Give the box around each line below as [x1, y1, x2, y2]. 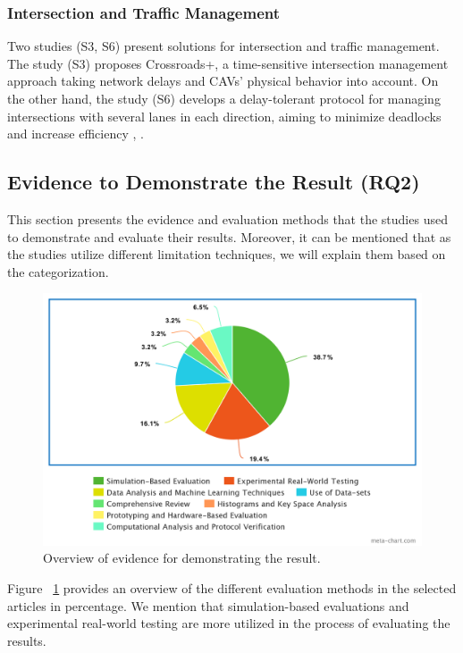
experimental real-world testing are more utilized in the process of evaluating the [7, 614, 450, 632]
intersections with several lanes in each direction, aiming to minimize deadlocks [7, 106, 442, 125]
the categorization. [7, 262, 109, 280]
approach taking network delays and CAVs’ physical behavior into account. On [7, 71, 439, 90]
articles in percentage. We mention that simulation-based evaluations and [7, 596, 409, 615]
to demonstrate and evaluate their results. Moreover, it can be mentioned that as [7, 227, 451, 246]
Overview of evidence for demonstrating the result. [43, 548, 321, 567]
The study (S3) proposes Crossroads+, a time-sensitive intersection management [7, 54, 449, 72]
